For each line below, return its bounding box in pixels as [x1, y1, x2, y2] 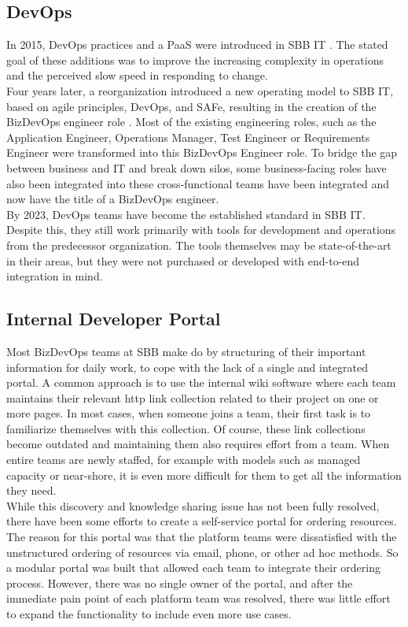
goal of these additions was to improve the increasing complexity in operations [6, 51, 384, 68]
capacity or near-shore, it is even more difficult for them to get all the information [6, 466, 402, 483]
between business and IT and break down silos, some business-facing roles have [6, 159, 387, 176]
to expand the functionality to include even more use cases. [6, 606, 292, 621]
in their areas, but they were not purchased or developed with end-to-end [6, 252, 360, 269]
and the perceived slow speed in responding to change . [6, 67, 268, 83]
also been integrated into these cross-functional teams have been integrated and [6, 175, 389, 191]
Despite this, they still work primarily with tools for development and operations [6, 221, 396, 238]
